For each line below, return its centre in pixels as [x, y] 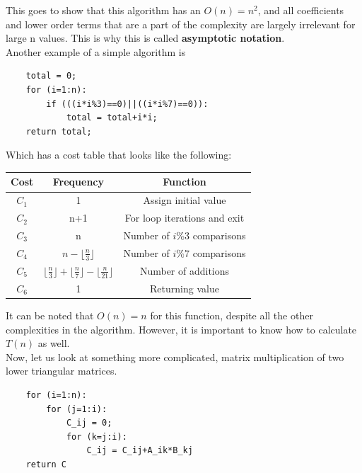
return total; [59, 131]
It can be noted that [50, 315]
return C [46, 465]
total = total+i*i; [112, 118]
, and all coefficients [301, 10]
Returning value [185, 288]
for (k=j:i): [97, 437]
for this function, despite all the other [232, 315]
